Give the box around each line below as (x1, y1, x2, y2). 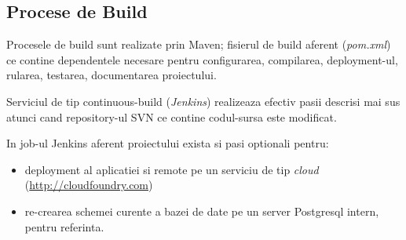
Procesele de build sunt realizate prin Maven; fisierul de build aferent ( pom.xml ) (6, 36, 391, 53)
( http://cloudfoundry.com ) (24, 176, 153, 193)
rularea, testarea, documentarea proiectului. (6, 67, 217, 83)
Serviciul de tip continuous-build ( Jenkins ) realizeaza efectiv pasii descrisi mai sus (6, 93, 401, 109)
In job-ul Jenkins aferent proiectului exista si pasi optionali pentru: (6, 135, 329, 151)
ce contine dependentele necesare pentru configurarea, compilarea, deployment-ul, (6, 51, 398, 67)
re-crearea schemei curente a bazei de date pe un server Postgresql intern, (24, 202, 379, 219)
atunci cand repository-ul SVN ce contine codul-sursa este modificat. (6, 108, 337, 125)
